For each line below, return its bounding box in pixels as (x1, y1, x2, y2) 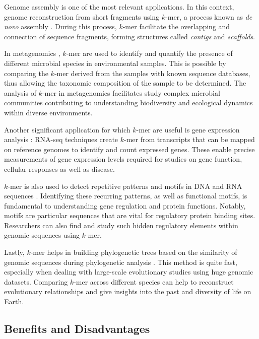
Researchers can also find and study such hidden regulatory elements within (4, 220, 238, 230)
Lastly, (4, 247, 25, 257)
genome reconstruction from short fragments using (4, 11, 160, 22)
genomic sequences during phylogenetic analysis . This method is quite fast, (4, 256, 237, 267)
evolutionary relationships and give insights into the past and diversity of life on (4, 286, 251, 297)
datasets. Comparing (4, 276, 68, 287)
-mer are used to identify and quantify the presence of (66, 48, 233, 58)
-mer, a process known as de (165, 11, 252, 22)
